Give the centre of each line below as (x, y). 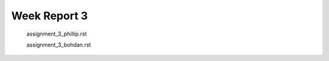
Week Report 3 (50, 16)
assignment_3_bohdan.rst (59, 45)
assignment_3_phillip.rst (57, 34)
